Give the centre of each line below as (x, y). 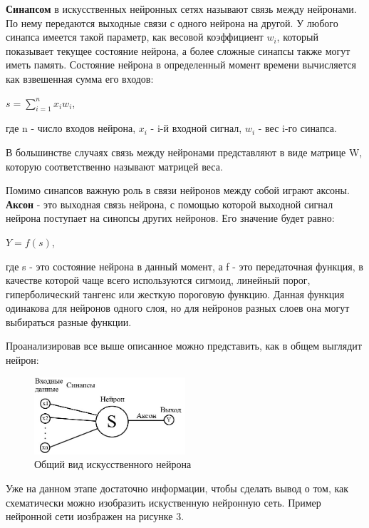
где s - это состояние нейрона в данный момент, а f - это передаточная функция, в (184, 266)
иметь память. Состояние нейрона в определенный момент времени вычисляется (181, 65)
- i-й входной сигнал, (196, 128)
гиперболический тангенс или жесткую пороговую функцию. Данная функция (175, 294)
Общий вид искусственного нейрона (113, 464)
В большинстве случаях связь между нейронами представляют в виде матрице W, (184, 152)
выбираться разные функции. (69, 321)
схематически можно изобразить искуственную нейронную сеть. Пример (163, 502)
